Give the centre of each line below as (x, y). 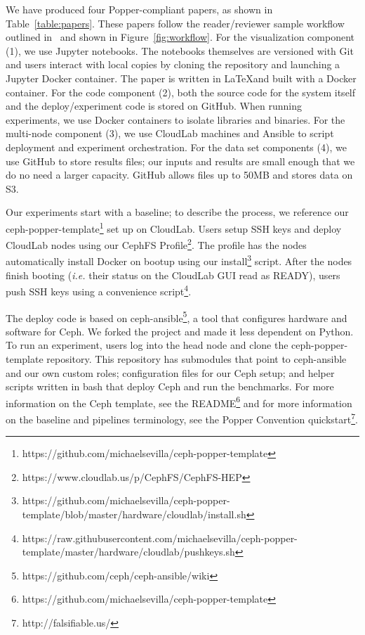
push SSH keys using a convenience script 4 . (99, 290)
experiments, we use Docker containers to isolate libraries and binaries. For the (175, 119)
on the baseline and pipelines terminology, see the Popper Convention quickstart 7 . (182, 418)
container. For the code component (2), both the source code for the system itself (181, 92)
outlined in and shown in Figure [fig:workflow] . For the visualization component (180, 37)
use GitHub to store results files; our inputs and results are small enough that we (180, 161)
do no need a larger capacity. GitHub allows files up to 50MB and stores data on (179, 175)
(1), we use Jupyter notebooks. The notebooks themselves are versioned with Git (180, 50)
